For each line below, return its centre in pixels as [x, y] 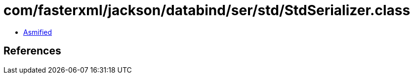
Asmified [38, 32]
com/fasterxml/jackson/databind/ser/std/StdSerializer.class [207, 10]
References [32, 51]
